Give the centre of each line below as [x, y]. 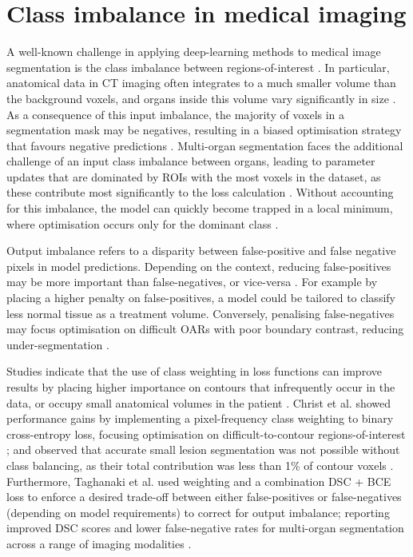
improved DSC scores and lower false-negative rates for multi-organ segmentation [205, 528]
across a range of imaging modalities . [99, 543]
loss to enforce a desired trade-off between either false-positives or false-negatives [204, 497]
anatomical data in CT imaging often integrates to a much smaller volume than [201, 83]
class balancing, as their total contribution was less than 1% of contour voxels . [200, 465]
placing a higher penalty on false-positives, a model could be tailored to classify [201, 298]
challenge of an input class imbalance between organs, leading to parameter [191, 161]
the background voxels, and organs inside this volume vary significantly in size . [201, 98]
